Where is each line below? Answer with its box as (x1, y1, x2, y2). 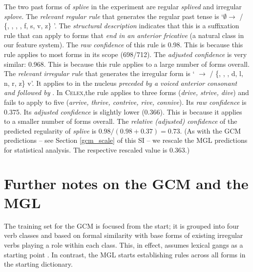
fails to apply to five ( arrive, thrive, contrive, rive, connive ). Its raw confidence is (4, 97, 247, 107)
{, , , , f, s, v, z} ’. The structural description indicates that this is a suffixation (4, 20, 239, 31)
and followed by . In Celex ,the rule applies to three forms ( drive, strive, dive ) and (4, 87, 249, 97)
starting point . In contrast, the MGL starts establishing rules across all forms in (4, 249, 246, 259)
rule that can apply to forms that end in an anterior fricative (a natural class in (4, 30, 244, 40)
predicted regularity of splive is (4, 125, 97, 136)
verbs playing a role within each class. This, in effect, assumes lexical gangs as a (4, 240, 243, 250)
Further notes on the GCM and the (4, 173, 249, 193)
